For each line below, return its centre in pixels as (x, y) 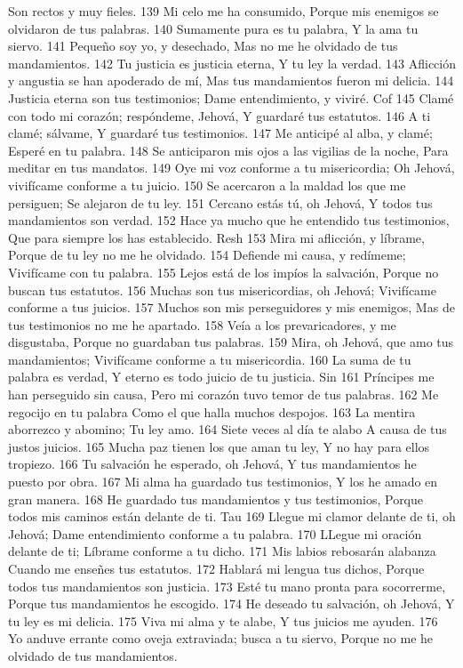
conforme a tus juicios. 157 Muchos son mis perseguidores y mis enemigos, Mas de (231, 307)
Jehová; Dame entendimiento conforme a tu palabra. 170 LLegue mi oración (215, 533)
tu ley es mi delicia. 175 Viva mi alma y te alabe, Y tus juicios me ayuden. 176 (223, 620)
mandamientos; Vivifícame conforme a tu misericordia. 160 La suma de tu (210, 359)
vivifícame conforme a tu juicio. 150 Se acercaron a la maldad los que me (207, 185)
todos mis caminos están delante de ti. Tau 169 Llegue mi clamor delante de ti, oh (232, 516)
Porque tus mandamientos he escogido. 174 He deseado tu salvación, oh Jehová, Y (231, 604)
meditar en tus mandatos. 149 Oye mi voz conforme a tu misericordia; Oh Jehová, (231, 168)
